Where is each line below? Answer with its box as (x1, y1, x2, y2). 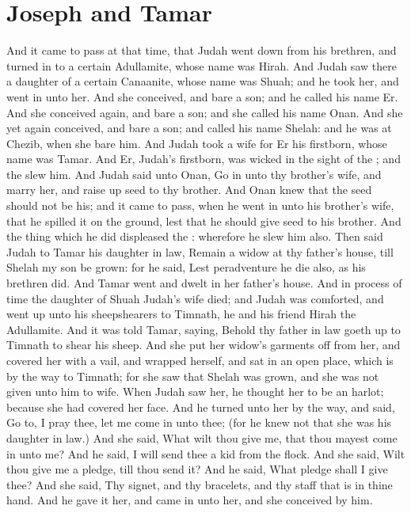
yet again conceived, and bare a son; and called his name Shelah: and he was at (6, 120, 392, 136)
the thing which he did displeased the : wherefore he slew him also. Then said (6, 228, 383, 245)
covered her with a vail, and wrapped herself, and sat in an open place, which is (6, 352, 394, 368)
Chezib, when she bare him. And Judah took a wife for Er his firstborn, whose (6, 135, 387, 151)
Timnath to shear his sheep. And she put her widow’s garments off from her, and (6, 336, 401, 353)
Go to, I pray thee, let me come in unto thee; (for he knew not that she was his (6, 414, 392, 431)
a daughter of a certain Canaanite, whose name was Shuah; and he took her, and (6, 73, 399, 89)
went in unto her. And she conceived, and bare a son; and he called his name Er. (6, 88, 398, 104)
